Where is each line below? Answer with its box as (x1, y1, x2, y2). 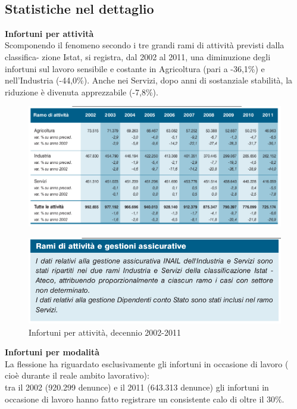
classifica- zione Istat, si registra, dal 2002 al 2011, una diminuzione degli (5, 50, 271, 63)
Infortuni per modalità (5, 346, 100, 358)
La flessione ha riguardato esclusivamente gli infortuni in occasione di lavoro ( (5, 357, 289, 370)
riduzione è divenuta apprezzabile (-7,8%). (5, 85, 158, 98)
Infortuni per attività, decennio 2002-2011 (29, 326, 182, 338)
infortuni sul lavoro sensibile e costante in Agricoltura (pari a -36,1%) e (5, 62, 265, 75)
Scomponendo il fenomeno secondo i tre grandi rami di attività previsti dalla (5, 39, 285, 51)
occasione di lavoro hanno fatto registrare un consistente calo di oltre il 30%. (5, 392, 285, 405)
